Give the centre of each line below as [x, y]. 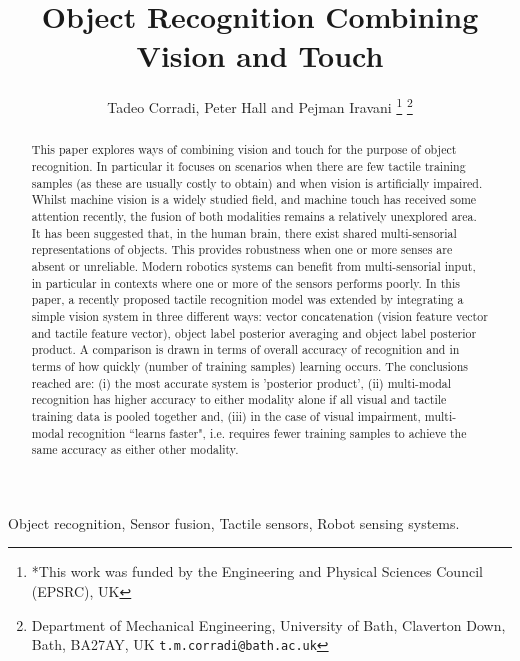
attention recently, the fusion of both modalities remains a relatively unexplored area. [254, 215]
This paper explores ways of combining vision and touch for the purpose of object [244, 149]
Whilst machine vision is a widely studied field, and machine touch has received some [254, 199]
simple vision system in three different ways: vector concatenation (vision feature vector [259, 315]
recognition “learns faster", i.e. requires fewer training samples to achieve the [267, 432]
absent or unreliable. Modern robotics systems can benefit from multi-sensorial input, [253, 265]
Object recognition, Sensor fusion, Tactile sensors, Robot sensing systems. [234, 522]
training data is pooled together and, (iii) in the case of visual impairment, [226, 415]
